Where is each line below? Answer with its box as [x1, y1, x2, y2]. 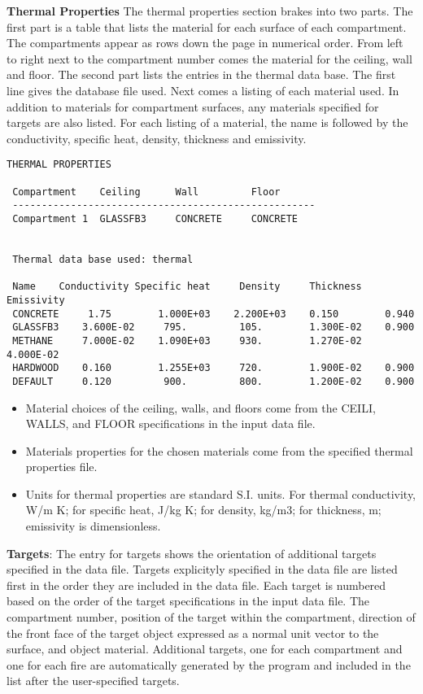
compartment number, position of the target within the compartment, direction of [7, 609, 416, 626]
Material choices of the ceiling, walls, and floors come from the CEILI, [25, 399, 376, 416]
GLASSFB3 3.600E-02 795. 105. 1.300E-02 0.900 [12, 321, 415, 334]
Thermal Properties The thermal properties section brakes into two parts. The [7, 2, 413, 19]
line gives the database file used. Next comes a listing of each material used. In [7, 81, 399, 98]
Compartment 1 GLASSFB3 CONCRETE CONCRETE [12, 212, 298, 225]
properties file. [25, 458, 98, 475]
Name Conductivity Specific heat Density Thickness [12, 281, 362, 293]
